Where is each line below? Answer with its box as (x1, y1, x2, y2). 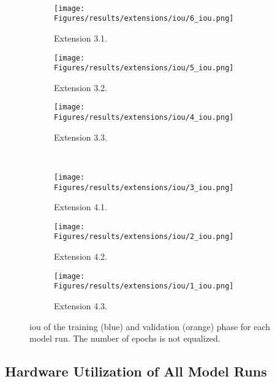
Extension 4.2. (54, 250, 108, 263)
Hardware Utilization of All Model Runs (5, 362, 267, 381)
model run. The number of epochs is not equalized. (29, 332, 220, 345)
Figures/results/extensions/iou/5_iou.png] (54, 64, 234, 73)
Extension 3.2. (54, 81, 108, 94)
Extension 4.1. (54, 200, 108, 213)
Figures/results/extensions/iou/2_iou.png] (54, 232, 234, 241)
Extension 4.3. (54, 299, 108, 312)
